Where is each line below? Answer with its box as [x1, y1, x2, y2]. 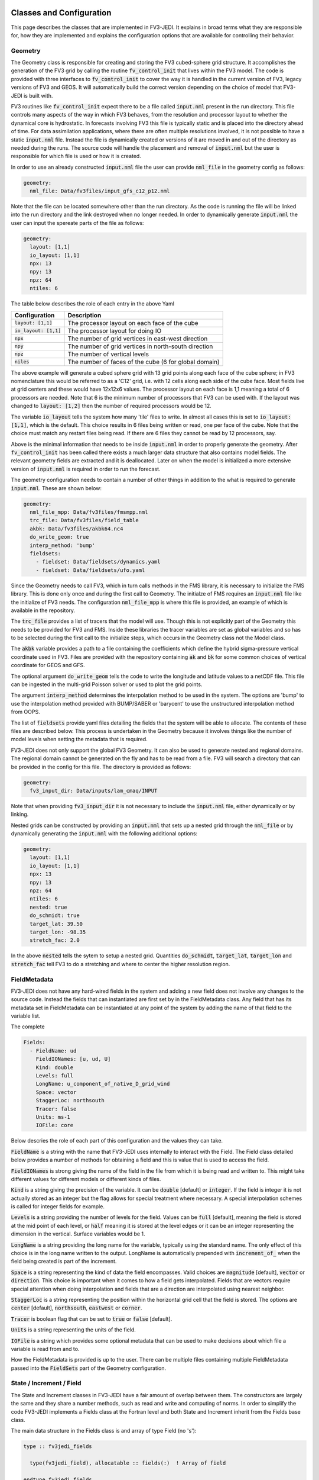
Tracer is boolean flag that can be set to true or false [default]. [11, 1315, 172, 1323]
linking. [11, 811, 29, 818]
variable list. [11, 1012, 41, 1019]
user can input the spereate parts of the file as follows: [11, 219, 144, 226]
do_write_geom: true [30, 533, 89, 540]
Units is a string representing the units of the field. [11, 1326, 136, 1333]
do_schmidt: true [30, 912, 80, 919]
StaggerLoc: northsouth [35, 1097, 105, 1104]
